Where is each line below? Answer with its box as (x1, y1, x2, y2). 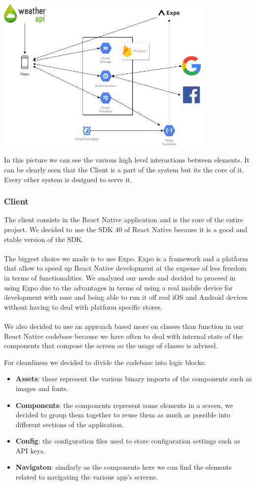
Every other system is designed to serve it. (4, 174, 132, 184)
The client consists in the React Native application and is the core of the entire (4, 214, 244, 225)
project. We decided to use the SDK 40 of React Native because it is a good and (4, 224, 247, 235)
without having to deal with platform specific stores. (4, 301, 162, 312)
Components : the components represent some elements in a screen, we (15, 400, 233, 410)
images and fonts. (15, 383, 69, 393)
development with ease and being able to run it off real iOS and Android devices (4, 292, 248, 302)
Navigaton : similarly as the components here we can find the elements (15, 462, 232, 472)
